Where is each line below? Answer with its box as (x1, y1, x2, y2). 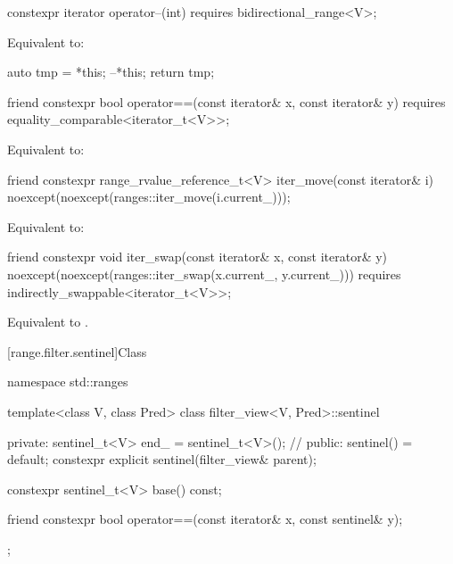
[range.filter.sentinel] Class (7, 342, 147, 361)
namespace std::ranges (7, 372, 128, 391)
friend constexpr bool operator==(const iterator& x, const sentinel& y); (7, 510, 403, 528)
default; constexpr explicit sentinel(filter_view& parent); (7, 450, 317, 469)
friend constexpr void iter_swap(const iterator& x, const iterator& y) (7, 247, 388, 266)
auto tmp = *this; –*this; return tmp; (7, 62, 215, 81)
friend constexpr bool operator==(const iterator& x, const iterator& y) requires (7, 92, 446, 111)
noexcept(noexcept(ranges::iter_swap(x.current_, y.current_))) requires (7, 264, 401, 283)
